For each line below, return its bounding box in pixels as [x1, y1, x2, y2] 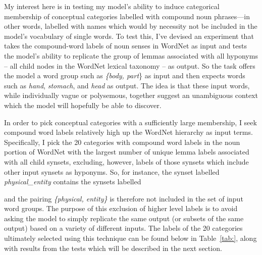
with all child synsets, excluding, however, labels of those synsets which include [4, 156, 249, 167]
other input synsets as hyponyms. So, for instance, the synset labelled [4, 166, 220, 177]
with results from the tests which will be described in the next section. [4, 242, 222, 253]
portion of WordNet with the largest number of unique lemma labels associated [4, 146, 249, 157]
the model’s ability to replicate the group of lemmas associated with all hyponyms [4, 50, 258, 61]
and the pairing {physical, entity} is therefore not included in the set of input [4, 193, 243, 203]
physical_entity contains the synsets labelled [4, 176, 141, 187]
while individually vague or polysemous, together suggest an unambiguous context [4, 90, 258, 100]
